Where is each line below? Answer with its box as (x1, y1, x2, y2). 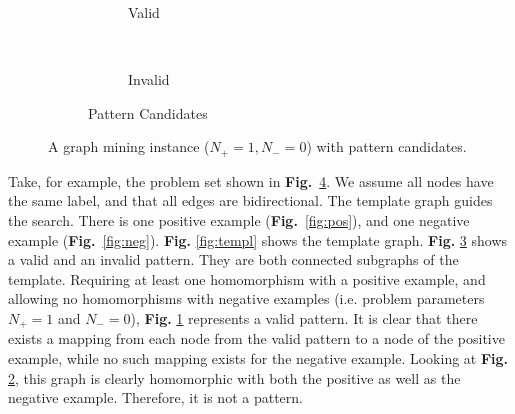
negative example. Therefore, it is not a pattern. (8, 387, 303, 408)
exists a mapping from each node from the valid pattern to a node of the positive (8, 328, 505, 349)
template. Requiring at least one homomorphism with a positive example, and (8, 268, 486, 289)
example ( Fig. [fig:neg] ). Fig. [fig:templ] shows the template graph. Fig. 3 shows (8, 229, 508, 250)
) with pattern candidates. (306, 136, 467, 157)
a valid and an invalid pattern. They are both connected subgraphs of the (8, 249, 459, 270)
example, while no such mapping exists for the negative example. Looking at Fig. (8, 348, 509, 369)
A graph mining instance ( (48, 136, 210, 157)
